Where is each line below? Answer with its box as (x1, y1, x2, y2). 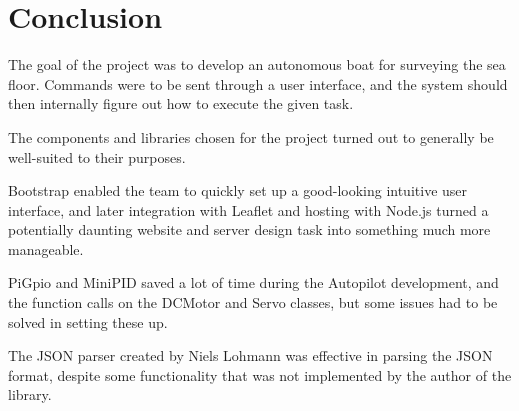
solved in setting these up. (8, 311, 168, 332)
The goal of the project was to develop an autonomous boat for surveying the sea (8, 54, 506, 75)
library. (8, 384, 52, 405)
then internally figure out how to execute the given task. (8, 93, 354, 114)
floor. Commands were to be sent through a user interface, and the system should (8, 73, 508, 94)
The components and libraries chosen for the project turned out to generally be (8, 126, 494, 147)
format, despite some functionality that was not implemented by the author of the (8, 364, 512, 385)
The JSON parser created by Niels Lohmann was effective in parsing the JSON (8, 345, 493, 366)
